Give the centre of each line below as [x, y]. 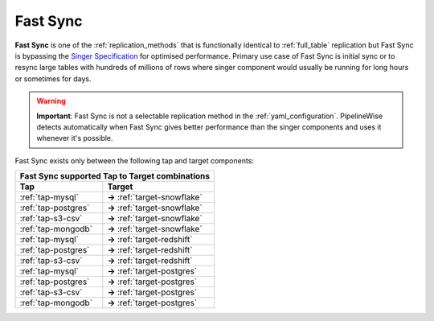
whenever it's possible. [75, 138]
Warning [51, 101]
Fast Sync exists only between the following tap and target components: [135, 160]
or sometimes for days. [53, 78]
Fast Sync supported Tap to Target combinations [115, 176]
